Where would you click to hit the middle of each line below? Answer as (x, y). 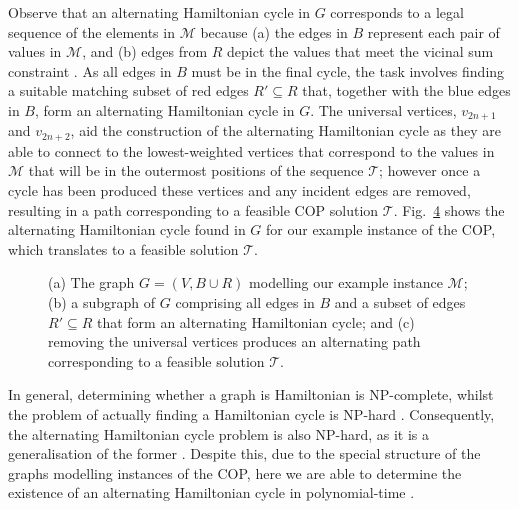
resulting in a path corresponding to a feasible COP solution (193, 209)
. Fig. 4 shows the (449, 209)
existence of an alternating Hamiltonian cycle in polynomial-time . (211, 492)
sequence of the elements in (91, 31)
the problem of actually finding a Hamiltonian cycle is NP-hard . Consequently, (251, 414)
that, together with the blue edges (406, 90)
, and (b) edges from (145, 51)
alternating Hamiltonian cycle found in (127, 229)
